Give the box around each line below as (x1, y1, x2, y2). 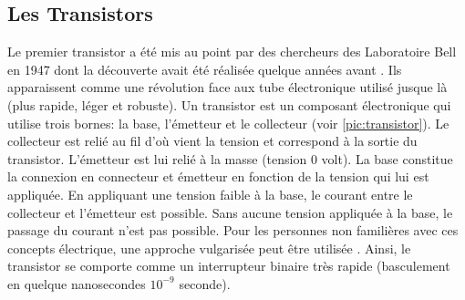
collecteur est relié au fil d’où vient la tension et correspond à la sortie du (7, 131, 418, 150)
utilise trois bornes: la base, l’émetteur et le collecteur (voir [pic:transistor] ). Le (7, 113, 449, 132)
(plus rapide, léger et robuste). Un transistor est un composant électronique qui (7, 95, 451, 114)
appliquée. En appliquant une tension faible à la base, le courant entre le (7, 184, 413, 203)
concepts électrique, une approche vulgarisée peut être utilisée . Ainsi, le (7, 238, 411, 257)
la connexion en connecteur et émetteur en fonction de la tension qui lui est (7, 167, 429, 186)
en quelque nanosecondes (7, 274, 146, 293)
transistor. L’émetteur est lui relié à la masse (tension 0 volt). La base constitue (7, 149, 453, 168)
